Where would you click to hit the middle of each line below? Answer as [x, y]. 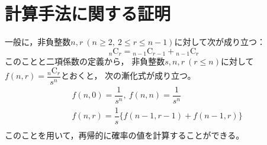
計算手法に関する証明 [88, 13]
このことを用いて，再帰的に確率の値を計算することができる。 [125, 135]
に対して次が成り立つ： [220, 42]
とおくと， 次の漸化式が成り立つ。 [128, 75]
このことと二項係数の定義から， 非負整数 [85, 61]
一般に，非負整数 [38, 42]
